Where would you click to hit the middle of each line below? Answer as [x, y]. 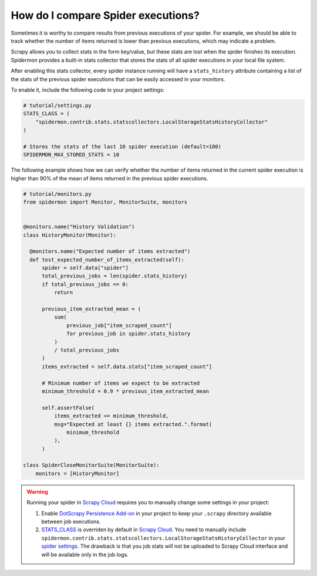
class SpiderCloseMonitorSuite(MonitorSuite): [91, 465]
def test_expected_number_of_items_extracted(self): [107, 259]
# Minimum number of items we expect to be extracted [121, 383]
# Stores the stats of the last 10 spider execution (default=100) [122, 146]
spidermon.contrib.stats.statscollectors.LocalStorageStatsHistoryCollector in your [163, 538]
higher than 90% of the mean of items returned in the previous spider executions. [109, 178]
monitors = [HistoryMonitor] [77, 473]
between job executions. [71, 522]
